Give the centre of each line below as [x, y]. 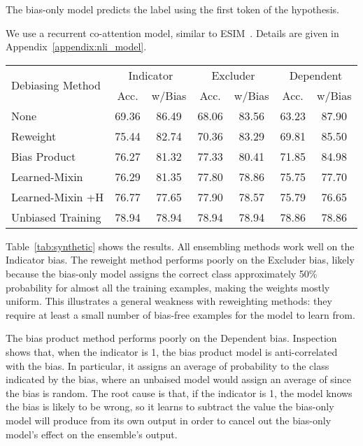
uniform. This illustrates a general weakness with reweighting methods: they [169, 301]
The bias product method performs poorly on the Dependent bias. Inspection [171, 338]
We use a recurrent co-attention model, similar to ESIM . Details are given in [172, 33]
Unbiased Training [56, 217]
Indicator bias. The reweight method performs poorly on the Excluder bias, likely [180, 260]
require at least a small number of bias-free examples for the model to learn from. [180, 314]
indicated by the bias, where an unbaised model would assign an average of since [178, 379]
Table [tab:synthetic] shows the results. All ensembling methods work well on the [180, 246]
